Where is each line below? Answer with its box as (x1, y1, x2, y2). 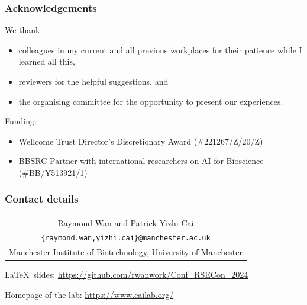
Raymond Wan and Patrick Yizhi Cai (57, 216, 194, 229)
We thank (5, 24, 40, 36)
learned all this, (18, 55, 75, 68)
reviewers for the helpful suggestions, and (18, 75, 169, 87)
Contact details (5, 191, 79, 206)
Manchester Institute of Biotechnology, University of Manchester (9, 246, 243, 258)
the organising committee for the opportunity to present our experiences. (18, 95, 283, 107)
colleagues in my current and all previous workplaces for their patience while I (18, 43, 302, 56)
